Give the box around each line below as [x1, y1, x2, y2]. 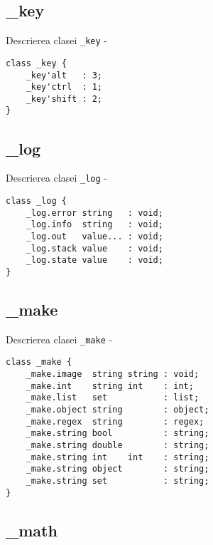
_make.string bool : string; [26, 428, 209, 439]
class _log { [6, 196, 67, 206]
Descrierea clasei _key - [6, 33, 107, 48]
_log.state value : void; [26, 255, 163, 266]
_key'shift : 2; [26, 93, 103, 104]
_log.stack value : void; [26, 243, 163, 254]
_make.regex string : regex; [26, 416, 204, 427]
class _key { [6, 58, 67, 68]
